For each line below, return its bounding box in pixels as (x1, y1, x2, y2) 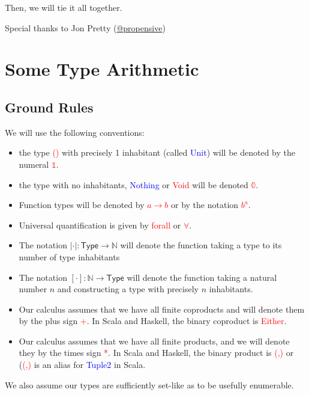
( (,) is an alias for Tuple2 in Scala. (19, 358, 146, 371)
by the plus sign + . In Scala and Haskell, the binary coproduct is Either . (19, 314, 287, 327)
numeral (19, 158, 49, 170)
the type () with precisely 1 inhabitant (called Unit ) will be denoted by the (19, 146, 296, 159)
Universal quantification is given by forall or (19, 218, 181, 231)
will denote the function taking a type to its (120, 239, 282, 251)
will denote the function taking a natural (127, 271, 277, 283)
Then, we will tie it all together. (5, 1, 122, 13)
